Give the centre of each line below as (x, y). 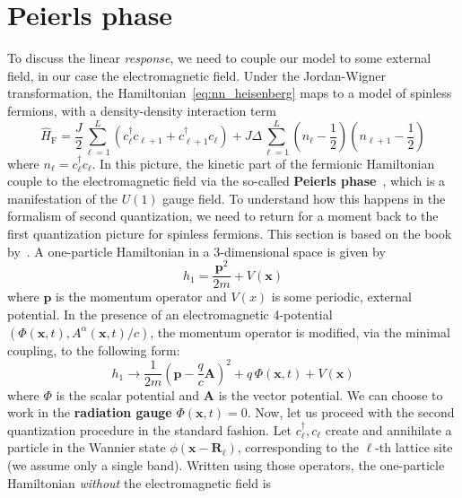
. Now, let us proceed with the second (351, 412)
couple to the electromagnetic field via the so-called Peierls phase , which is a (227, 181)
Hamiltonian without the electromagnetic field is (139, 482)
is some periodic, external (341, 297)
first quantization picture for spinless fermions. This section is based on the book (230, 233)
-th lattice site (414, 447)
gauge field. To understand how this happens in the (304, 198)
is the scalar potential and (128, 394)
